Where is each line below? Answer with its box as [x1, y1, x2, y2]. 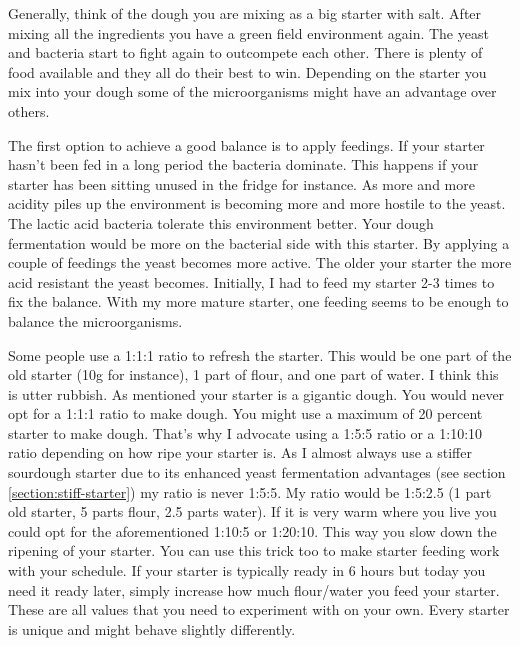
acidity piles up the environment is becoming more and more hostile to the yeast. [8, 193, 506, 214]
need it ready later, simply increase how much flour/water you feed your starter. [8, 579, 500, 600]
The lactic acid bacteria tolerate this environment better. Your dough [8, 212, 434, 233]
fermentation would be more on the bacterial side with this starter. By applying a [8, 232, 510, 253]
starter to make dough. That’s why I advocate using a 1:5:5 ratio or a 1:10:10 [8, 422, 483, 443]
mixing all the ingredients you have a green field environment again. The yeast [8, 22, 489, 43]
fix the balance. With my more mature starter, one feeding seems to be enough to [8, 291, 509, 312]
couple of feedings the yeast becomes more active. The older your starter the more [8, 252, 512, 273]
